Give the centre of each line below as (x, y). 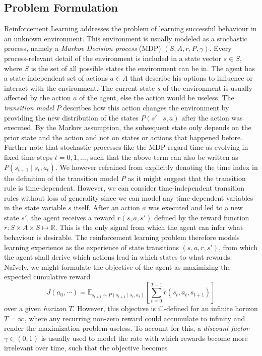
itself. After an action (107, 207)
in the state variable (35, 207)
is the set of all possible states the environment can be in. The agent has (143, 68)
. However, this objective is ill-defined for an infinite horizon (165, 308)
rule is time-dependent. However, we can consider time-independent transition (124, 188)
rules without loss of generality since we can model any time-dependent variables (129, 197)
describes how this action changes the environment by (146, 107)
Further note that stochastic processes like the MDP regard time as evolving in (126, 147)
